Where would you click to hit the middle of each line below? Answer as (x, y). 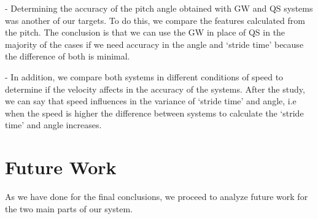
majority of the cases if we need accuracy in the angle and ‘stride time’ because (154, 44)
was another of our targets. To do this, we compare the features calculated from (155, 20)
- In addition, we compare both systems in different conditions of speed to (144, 76)
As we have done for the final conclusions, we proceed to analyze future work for (157, 197)
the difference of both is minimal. (68, 56)
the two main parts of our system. (69, 208)
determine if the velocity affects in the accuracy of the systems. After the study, (155, 89)
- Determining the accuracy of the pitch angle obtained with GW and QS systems (159, 8)
